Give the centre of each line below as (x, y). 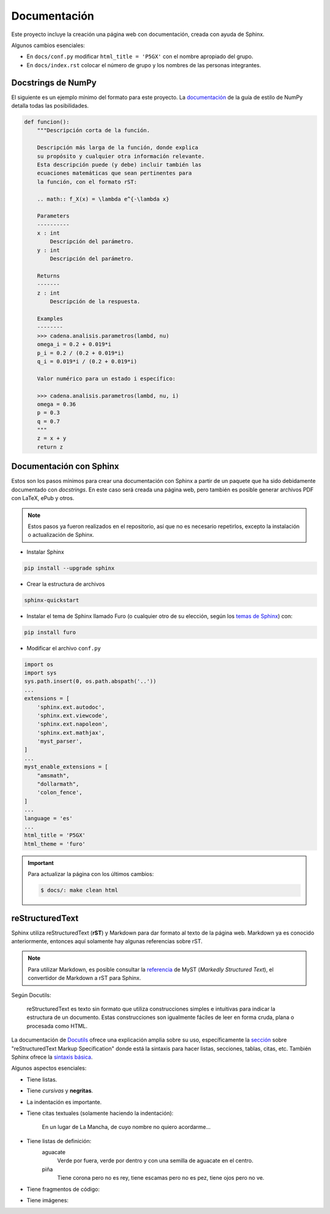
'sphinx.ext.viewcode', (72, 716)
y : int (49, 250)
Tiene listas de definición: (59, 1141)
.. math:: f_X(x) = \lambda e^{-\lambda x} (103, 199)
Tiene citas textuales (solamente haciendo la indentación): (100, 1113)
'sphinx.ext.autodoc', (71, 707)
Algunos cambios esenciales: (48, 45)
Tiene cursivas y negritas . (60, 1091)
